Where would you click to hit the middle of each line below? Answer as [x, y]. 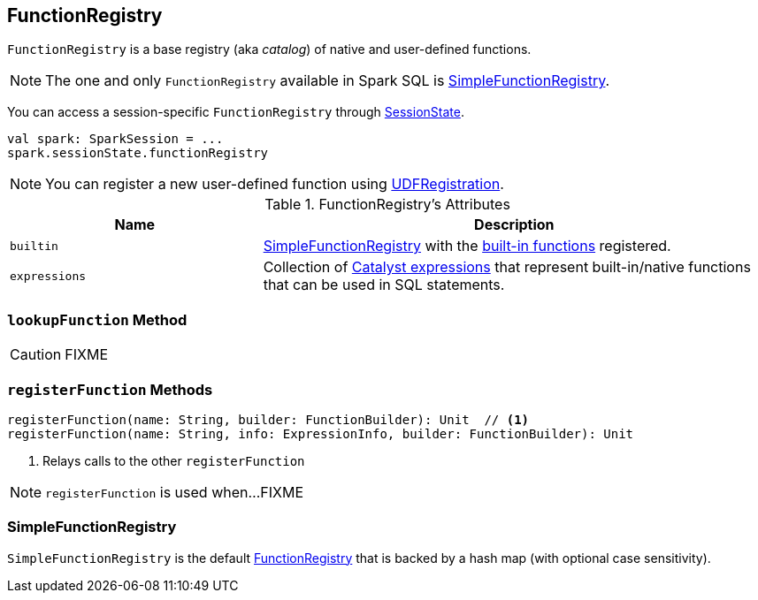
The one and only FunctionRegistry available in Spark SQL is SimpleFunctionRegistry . [328, 81]
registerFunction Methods [110, 389]
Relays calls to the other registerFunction [174, 460]
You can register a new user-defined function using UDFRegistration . [275, 184]
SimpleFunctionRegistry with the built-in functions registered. [467, 246]
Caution [36, 355]
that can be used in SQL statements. [384, 285]
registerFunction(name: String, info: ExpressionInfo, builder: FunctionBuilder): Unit [321, 433]
